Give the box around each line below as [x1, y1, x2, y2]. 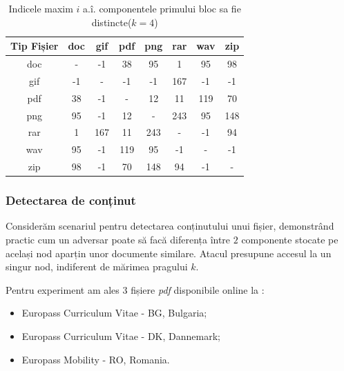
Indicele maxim [8, 1, 73, 15]
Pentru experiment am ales [6, 282, 120, 297]
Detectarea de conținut [6, 192, 136, 209]
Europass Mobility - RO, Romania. [21, 352, 170, 366]
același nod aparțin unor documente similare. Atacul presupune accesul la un [6, 245, 332, 260]
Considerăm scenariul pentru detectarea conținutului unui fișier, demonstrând [6, 219, 334, 233]
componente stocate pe [241, 232, 338, 246]
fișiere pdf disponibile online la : [131, 282, 265, 297]
